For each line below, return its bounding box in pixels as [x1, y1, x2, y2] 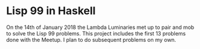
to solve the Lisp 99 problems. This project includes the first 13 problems [6, 30, 186, 37]
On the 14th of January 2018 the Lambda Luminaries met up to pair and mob [6, 24, 195, 31]
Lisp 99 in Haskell [6, 4, 96, 18]
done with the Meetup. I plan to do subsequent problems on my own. [6, 36, 177, 43]
